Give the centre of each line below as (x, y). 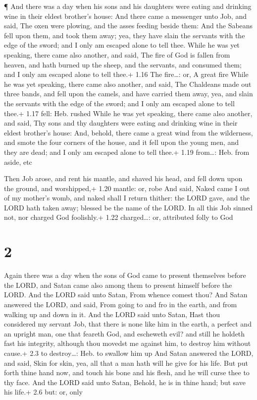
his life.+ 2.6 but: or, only (43, 392)
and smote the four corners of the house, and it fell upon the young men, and (122, 142)
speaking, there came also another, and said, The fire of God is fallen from (117, 54)
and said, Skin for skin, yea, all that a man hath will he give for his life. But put (126, 363)
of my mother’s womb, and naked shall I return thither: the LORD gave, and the (127, 198)
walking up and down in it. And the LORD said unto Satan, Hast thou (112, 314)
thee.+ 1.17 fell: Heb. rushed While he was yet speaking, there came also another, (128, 113)
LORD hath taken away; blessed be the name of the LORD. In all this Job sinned (128, 207)
